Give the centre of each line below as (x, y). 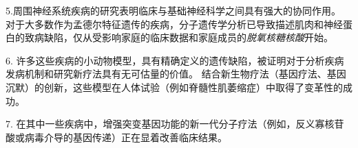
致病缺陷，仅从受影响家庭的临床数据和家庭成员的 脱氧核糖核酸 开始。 (179, 37)
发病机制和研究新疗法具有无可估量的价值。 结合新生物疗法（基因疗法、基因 (176, 74)
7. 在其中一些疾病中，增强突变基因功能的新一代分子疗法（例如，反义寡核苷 (175, 124)
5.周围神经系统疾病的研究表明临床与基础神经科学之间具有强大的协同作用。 (173, 10)
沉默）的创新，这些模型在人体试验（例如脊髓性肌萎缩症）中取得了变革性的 (174, 87)
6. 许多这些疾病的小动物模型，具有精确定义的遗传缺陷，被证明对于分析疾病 (175, 60)
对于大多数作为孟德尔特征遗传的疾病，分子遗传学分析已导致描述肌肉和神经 (174, 24)
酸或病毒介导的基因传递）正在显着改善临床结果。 (116, 137)
